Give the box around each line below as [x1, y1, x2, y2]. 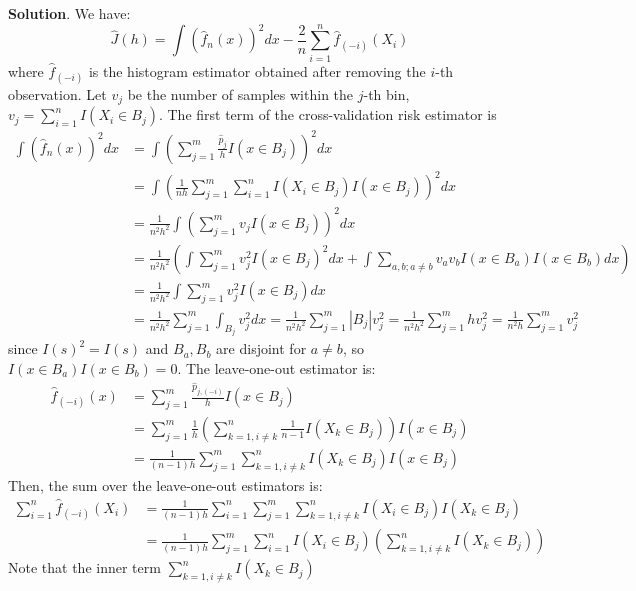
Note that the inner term [8, 557, 161, 578]
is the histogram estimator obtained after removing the [88, 60, 426, 81]
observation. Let [8, 83, 107, 104]
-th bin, [363, 83, 410, 104]
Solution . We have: [8, 3, 131, 23]
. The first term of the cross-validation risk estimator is [158, 104, 497, 125]
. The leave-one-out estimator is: [177, 357, 376, 378]
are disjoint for [216, 338, 307, 359]
